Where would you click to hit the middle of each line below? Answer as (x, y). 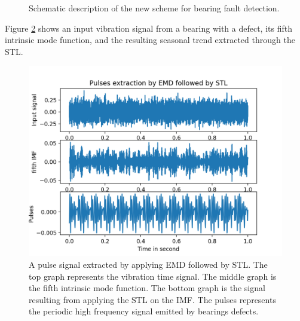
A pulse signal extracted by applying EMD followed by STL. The (148, 264)
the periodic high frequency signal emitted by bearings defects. (144, 311)
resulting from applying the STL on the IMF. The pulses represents (152, 299)
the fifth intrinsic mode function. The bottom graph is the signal (147, 288)
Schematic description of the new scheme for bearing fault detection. (154, 8)
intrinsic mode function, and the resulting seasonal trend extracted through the (150, 40)
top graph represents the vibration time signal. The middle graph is (153, 276)
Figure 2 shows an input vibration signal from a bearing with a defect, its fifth (149, 28)
